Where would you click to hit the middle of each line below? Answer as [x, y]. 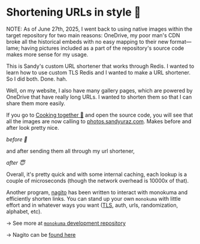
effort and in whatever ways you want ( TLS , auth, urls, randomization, [92, 205]
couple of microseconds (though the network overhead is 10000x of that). [98, 180]
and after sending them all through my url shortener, [70, 151]
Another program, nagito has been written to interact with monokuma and [97, 192]
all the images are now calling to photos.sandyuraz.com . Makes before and [99, 121]
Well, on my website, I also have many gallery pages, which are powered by [99, 90]
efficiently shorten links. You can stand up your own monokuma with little [93, 198]
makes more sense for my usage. [47, 54]
